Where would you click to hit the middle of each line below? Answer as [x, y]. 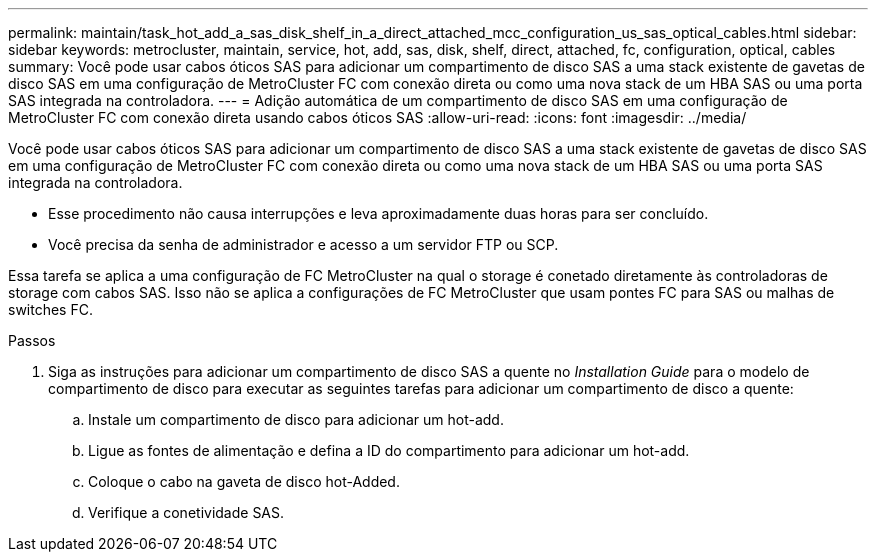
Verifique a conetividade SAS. [186, 512]
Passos [32, 340]
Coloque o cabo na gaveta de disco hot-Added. [244, 481]
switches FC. [50, 309]
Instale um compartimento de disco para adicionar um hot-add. [296, 419]
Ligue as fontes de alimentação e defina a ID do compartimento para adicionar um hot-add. [389, 450]
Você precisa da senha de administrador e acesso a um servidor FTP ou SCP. [303, 244]
